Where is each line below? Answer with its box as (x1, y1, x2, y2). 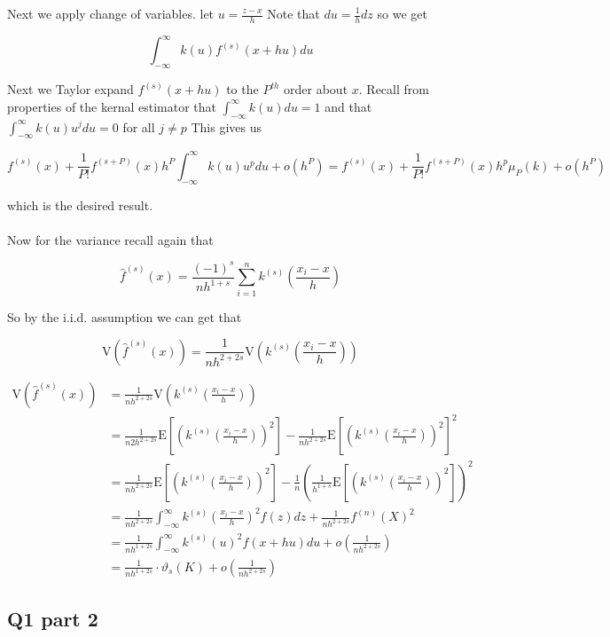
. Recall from (358, 80, 429, 98)
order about (284, 80, 348, 98)
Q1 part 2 (7, 604, 98, 632)
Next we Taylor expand (7, 80, 134, 98)
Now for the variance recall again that (7, 230, 214, 248)
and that (325, 97, 372, 115)
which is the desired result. (7, 195, 153, 214)
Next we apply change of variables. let (7, 4, 215, 22)
